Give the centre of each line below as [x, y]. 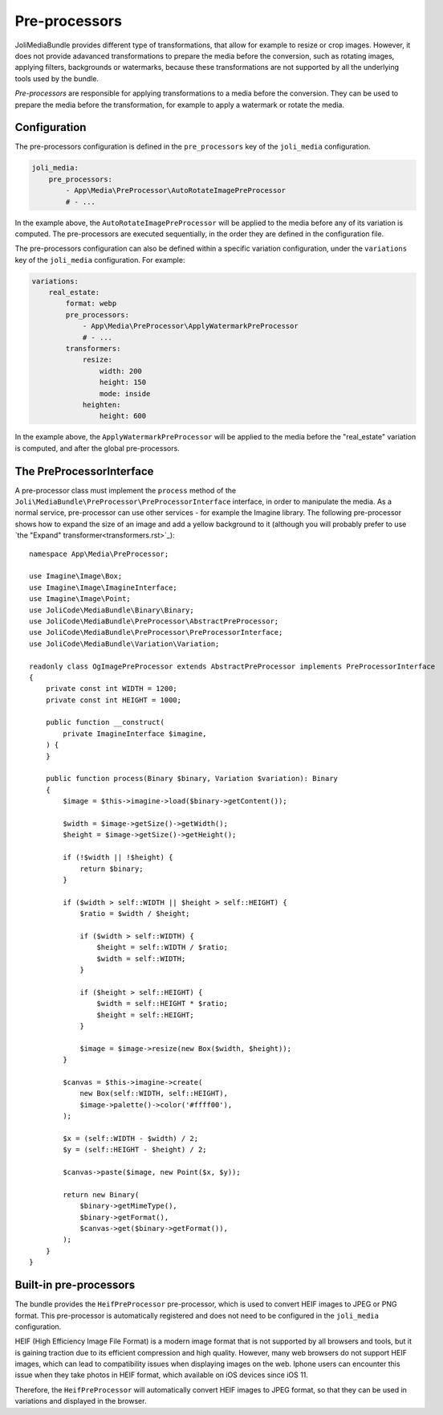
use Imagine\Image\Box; [76, 576]
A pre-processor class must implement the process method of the [126, 490]
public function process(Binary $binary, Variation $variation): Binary [192, 779]
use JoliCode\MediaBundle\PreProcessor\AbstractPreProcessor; [154, 621]
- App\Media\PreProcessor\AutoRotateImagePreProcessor [176, 190]
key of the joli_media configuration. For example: [100, 260]
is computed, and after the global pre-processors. [97, 448]
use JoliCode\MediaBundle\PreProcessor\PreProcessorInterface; [156, 632]
